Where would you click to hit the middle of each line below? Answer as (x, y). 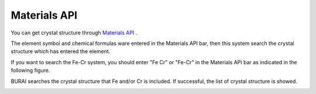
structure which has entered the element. (61, 51)
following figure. (30, 71)
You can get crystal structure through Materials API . (74, 33)
